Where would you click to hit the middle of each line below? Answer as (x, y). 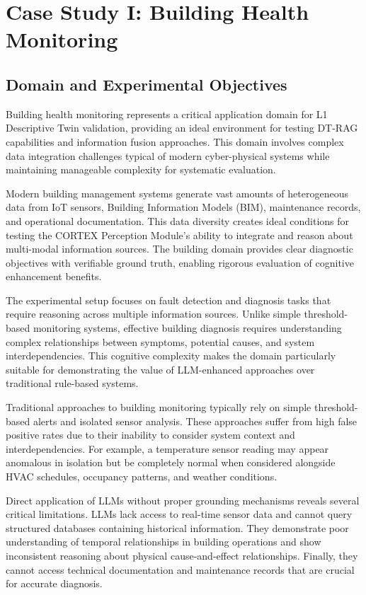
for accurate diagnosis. (54, 583)
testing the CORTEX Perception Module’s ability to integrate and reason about (179, 235)
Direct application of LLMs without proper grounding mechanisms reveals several (183, 500)
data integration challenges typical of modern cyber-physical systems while (168, 155)
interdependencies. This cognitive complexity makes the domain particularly (171, 356)
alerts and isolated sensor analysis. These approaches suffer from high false (195, 421)
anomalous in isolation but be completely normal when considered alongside (171, 462)
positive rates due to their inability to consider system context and (150, 435)
